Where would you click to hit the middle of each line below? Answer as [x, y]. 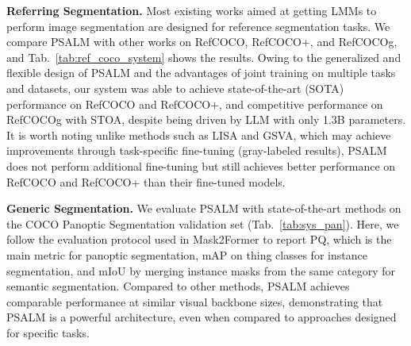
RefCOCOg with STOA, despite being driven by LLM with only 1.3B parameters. [206, 119]
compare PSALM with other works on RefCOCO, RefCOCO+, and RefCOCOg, [202, 42]
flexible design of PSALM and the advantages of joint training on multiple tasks [201, 73]
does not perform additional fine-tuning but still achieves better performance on [201, 165]
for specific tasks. [48, 332]
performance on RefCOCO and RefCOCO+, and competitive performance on [195, 104]
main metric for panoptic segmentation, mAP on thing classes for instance [187, 254]
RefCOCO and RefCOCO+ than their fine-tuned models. [146, 181]
